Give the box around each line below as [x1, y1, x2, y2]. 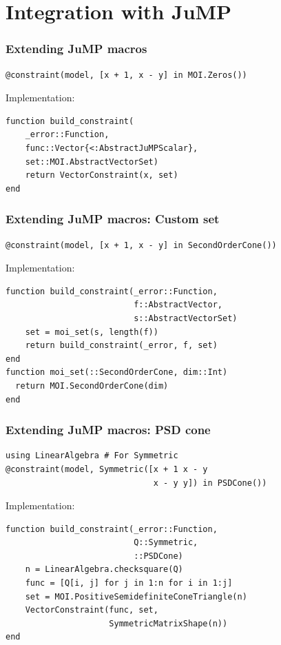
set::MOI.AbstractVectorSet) [25, 156, 158, 167]
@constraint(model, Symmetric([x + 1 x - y [6, 464, 208, 474]
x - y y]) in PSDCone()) [153, 478, 267, 488]
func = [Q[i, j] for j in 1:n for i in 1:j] [25, 578, 233, 588]
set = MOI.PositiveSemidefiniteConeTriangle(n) [25, 591, 247, 602]
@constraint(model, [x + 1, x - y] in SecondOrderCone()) [6, 240, 277, 250]
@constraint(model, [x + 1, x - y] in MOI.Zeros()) [6, 70, 247, 80]
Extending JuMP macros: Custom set [6, 210, 220, 227]
